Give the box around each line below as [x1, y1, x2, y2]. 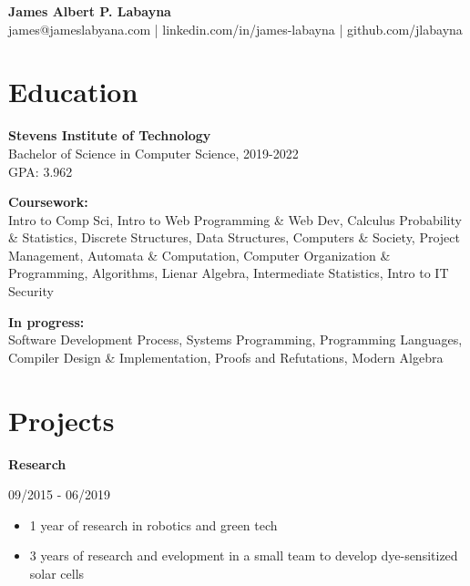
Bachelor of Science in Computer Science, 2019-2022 [8, 143, 299, 162]
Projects [8, 401, 115, 438]
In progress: [8, 312, 85, 331]
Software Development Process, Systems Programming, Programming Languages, [8, 330, 463, 349]
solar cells [29, 563, 85, 582]
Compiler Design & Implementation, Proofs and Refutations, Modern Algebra [8, 347, 444, 366]
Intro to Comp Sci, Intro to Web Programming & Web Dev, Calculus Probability [8, 210, 462, 229]
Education [8, 73, 138, 110]
